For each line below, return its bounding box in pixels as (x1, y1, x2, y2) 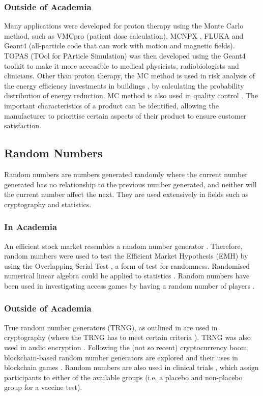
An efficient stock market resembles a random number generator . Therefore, (4, 240, 243, 251)
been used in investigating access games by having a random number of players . (4, 280, 255, 291)
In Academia (4, 220, 57, 233)
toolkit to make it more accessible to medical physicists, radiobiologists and (4, 60, 239, 71)
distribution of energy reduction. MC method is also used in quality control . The (4, 90, 258, 101)
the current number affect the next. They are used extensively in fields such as (4, 189, 249, 200)
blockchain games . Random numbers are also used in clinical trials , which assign (4, 362, 259, 373)
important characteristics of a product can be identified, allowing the (4, 100, 219, 110)
